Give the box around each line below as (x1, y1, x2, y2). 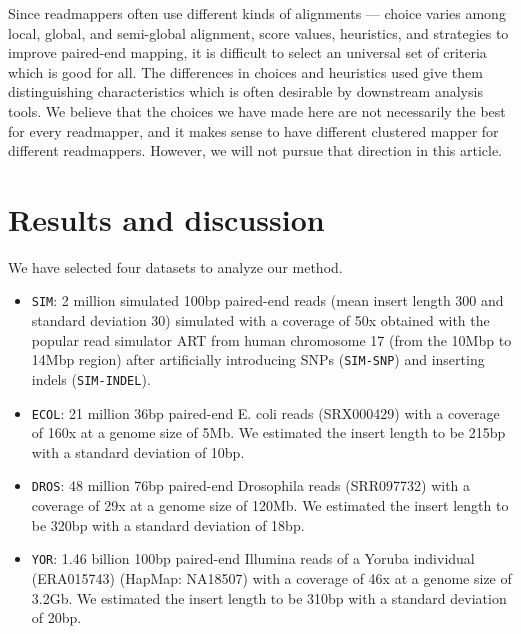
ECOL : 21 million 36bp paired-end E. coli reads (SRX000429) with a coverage (31, 402, 500, 423)
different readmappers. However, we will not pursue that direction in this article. (8, 140, 503, 161)
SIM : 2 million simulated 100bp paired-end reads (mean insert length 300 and (31, 290, 504, 311)
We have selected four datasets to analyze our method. (8, 256, 343, 277)
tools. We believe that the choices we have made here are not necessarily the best (8, 100, 506, 121)
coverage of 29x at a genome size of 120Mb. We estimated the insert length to (31, 495, 509, 516)
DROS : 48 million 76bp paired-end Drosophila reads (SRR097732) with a (31, 475, 471, 496)
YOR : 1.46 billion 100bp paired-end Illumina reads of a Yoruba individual (31, 548, 475, 569)
